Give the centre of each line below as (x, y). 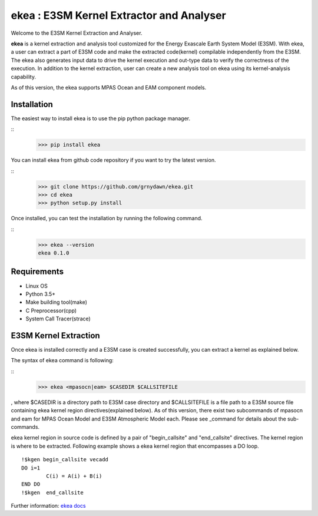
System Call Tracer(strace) (58, 319)
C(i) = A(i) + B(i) (74, 476)
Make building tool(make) (57, 302)
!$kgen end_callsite (52, 492)
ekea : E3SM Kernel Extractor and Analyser (118, 15)
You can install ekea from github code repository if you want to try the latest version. (113, 160)
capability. (24, 77)
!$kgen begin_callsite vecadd (65, 460)
